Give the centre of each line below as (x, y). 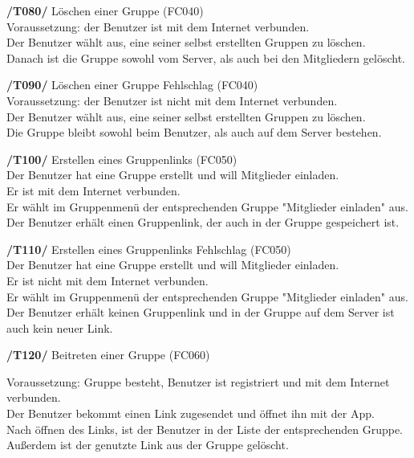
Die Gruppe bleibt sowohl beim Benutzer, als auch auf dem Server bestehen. (194, 132)
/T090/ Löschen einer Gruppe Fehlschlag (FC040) (132, 85)
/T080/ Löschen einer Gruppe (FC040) (105, 10)
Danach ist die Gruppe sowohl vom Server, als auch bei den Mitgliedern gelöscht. (206, 57)
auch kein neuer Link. (60, 327)
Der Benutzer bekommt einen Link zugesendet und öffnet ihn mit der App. (191, 413)
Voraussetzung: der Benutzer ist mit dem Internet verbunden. (158, 26)
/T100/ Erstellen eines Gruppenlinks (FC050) (122, 159)
